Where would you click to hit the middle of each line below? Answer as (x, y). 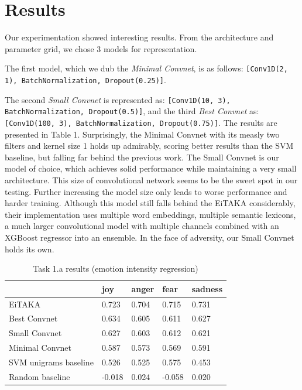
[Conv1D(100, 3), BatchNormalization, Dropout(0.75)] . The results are (141, 122)
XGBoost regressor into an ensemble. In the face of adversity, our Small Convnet (150, 237)
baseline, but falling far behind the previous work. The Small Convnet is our (142, 157)
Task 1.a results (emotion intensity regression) (116, 268)
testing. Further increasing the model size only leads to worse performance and (146, 191)
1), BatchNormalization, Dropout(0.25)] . (85, 79)
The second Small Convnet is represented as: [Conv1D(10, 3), (118, 99)
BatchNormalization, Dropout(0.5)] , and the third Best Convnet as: (132, 111)
